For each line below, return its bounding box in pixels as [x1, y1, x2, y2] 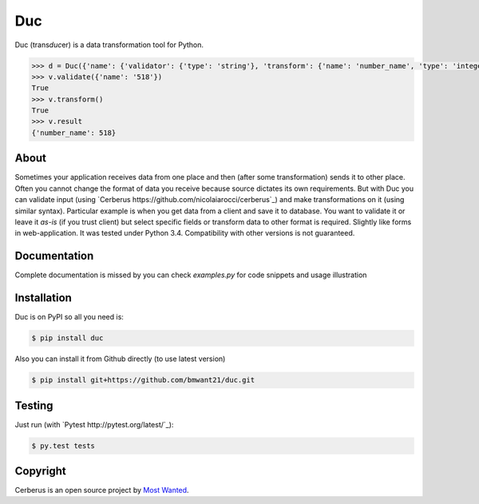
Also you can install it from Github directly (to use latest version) [14, 354, 226, 363]
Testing [14, 399, 53, 412]
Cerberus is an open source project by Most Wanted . [14, 486, 189, 495]
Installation [14, 292, 72, 305]
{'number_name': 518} [31, 128, 117, 137]
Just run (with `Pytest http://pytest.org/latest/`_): [14, 419, 174, 429]
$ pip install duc [31, 334, 104, 343]
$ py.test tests [31, 441, 96, 450]
